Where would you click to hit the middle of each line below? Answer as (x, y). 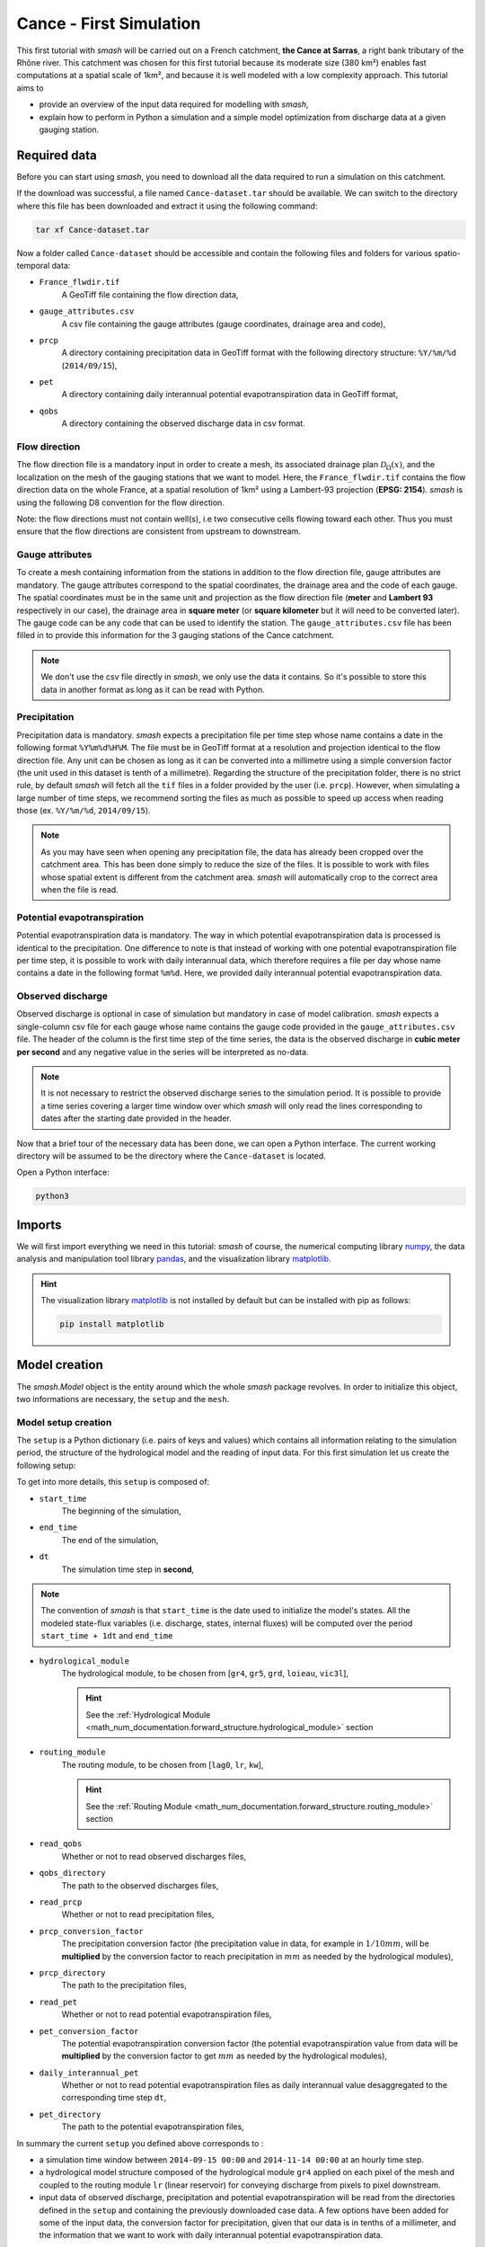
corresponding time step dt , (114, 2098)
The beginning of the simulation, (121, 1511)
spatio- (448, 253)
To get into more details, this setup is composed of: (113, 1482)
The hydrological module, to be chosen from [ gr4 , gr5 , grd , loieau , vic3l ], (205, 1673)
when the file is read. (79, 890)
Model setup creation (64, 1422)
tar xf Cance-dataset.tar (93, 230)
